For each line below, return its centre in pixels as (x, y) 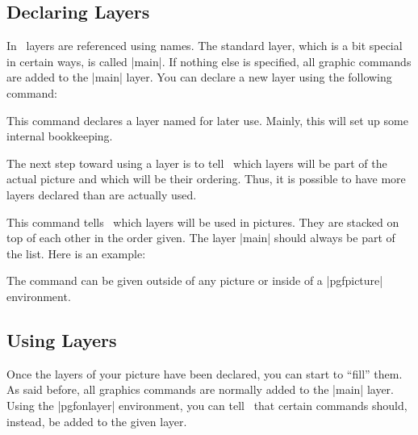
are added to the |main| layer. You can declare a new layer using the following (199, 77)
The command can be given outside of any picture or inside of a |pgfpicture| (195, 280)
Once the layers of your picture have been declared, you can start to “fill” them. (205, 373)
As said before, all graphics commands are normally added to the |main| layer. (201, 389)
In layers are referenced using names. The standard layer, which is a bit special (205, 46)
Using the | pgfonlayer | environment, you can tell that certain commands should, (207, 405)
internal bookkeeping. (60, 136)
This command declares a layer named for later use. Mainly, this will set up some (207, 120)
